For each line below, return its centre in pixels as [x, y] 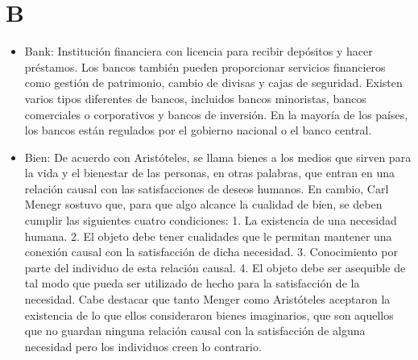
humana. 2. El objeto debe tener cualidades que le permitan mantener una [208, 236]
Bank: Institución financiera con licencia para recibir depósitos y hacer [199, 51]
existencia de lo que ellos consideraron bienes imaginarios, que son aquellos [209, 314]
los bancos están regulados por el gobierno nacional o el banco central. [198, 130]
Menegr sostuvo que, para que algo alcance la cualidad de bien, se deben [203, 204]
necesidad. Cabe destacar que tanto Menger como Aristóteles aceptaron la [207, 299]
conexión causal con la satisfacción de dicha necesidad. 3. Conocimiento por [211, 252]
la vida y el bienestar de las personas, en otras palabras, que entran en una [209, 173]
